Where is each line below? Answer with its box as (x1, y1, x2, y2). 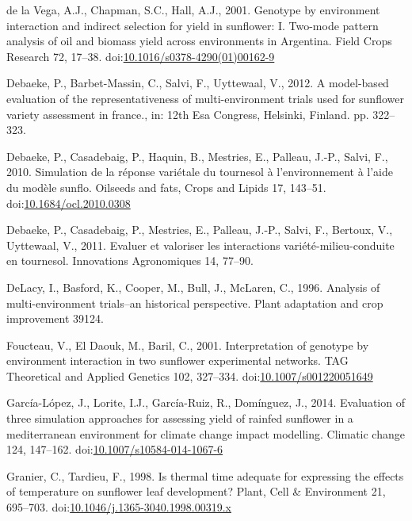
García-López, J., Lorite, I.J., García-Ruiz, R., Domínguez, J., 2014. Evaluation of (6, 394, 405, 411)
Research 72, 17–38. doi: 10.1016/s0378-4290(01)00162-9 (6, 48, 275, 64)
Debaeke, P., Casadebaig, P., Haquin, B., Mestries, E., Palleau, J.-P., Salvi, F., (6, 147, 388, 164)
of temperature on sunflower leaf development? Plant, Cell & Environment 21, (6, 483, 386, 500)
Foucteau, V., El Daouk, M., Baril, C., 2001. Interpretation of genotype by (6, 336, 369, 353)
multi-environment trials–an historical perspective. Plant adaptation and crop (6, 294, 383, 311)
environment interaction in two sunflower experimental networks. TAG (6, 352, 349, 369)
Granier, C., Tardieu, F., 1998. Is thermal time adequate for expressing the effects (6, 467, 404, 484)
